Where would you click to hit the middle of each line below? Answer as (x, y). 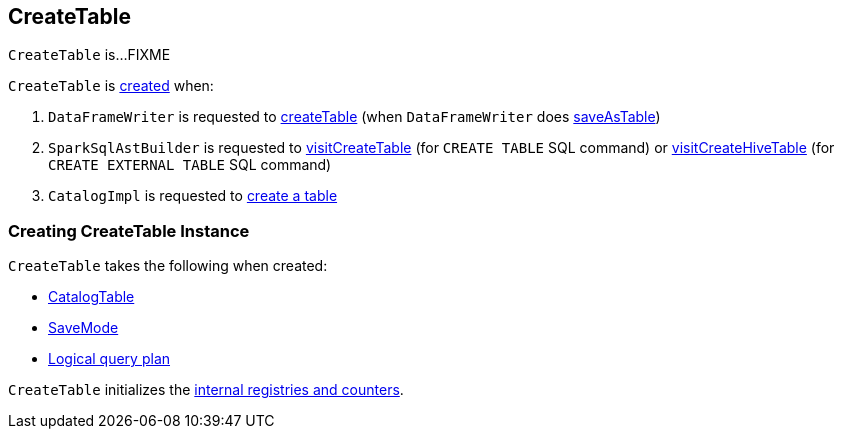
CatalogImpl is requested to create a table (193, 196)
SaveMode (83, 328)
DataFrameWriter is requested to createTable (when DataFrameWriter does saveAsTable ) (354, 117)
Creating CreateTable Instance (129, 230)
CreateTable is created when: (111, 86)
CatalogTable (91, 297)
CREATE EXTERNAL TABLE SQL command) (190, 165)
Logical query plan (109, 359)
